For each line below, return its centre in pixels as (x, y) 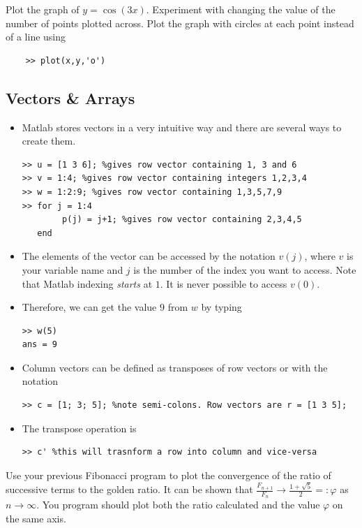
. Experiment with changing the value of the (241, 9)
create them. (49, 141)
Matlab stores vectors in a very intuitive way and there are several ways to (182, 127)
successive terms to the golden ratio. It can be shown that (129, 489)
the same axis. (36, 518)
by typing (221, 307)
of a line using (36, 37)
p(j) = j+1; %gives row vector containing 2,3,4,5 (182, 220)
